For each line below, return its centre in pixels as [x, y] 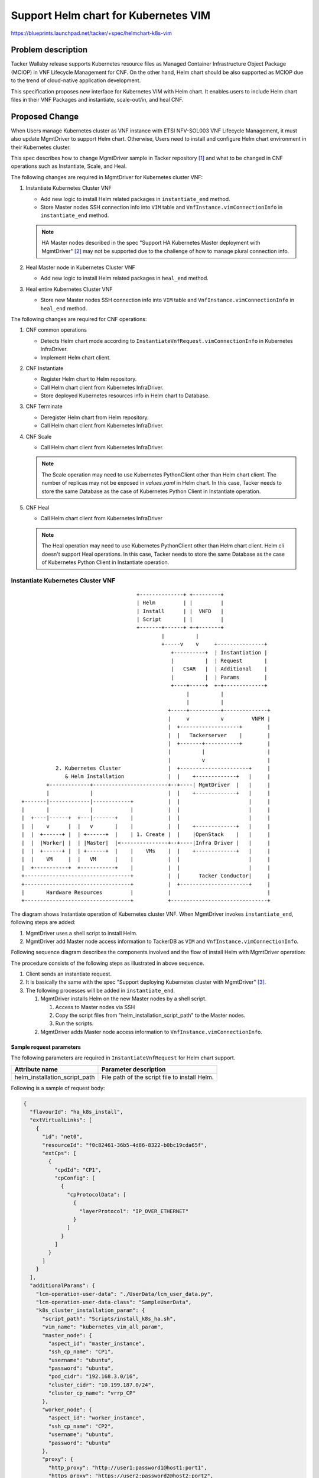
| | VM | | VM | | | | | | [146, 859]
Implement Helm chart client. [76, 357]
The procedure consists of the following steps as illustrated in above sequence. [108, 963]
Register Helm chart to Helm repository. [89, 379]
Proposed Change [45, 116]
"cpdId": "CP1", [78, 1170]
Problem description [49, 50]
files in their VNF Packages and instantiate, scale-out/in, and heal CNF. [97, 100]
